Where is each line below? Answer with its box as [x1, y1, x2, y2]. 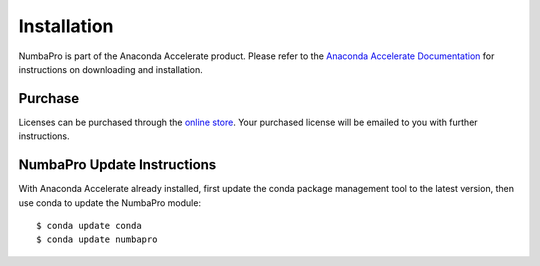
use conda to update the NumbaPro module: [18, 196, 202, 209]
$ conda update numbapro [36, 234, 158, 245]
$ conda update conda [36, 220, 142, 231]
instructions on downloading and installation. [18, 63, 204, 75]
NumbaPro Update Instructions [18, 156, 217, 174]
